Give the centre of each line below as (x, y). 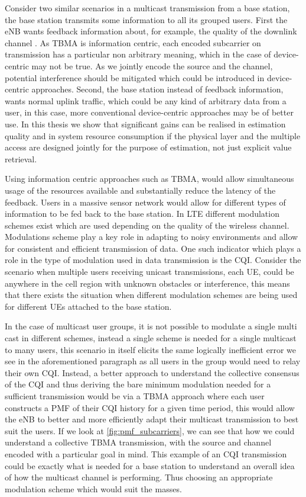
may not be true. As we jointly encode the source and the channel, (152, 65)
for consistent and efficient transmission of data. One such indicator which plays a (153, 248)
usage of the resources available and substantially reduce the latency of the (140, 190)
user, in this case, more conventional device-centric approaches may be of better (149, 112)
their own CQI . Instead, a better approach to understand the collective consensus (152, 372)
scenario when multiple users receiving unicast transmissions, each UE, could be (149, 272)
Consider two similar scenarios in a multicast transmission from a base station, (147, 8)
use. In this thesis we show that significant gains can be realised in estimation (145, 124)
